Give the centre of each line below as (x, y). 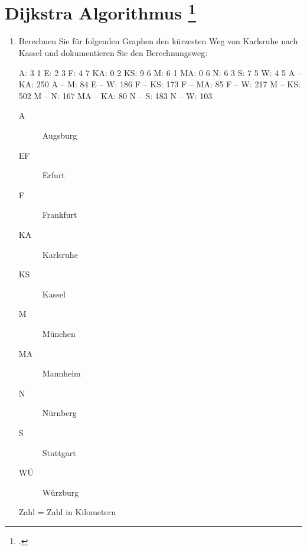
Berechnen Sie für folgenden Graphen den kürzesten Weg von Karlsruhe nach (158, 41)
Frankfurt (60, 215)
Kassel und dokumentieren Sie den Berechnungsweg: (113, 53)
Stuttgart (59, 452)
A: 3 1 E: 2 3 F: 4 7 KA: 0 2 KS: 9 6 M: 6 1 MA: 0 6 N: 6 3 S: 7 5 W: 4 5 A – (160, 72)
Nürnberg (59, 413)
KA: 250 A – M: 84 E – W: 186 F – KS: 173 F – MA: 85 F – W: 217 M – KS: (159, 84)
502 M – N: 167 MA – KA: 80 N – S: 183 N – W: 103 (115, 95)
